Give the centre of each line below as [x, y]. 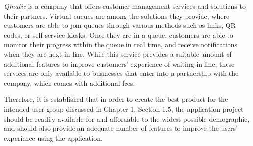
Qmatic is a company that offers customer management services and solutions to [125, 6]
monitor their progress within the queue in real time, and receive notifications [121, 44]
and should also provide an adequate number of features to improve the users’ [121, 128]
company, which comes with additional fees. [70, 83]
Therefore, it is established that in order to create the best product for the [116, 99]
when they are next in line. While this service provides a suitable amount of [118, 54]
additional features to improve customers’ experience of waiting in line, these [119, 63]
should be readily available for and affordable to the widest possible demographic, [127, 118]
